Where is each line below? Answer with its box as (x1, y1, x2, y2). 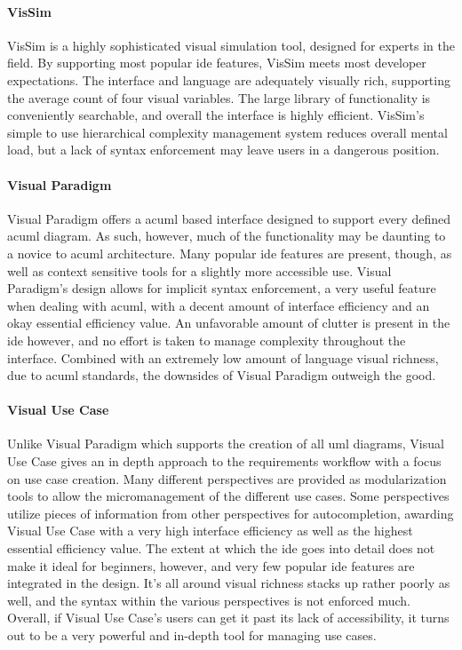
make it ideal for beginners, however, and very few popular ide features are (7, 556, 415, 575)
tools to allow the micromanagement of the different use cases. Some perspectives (7, 487, 450, 505)
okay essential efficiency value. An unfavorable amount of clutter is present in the (7, 313, 450, 332)
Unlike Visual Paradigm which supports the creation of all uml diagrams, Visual (7, 434, 444, 453)
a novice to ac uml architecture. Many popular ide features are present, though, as (7, 243, 452, 262)
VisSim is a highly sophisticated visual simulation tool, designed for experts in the (7, 36, 455, 54)
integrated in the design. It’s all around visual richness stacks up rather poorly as (7, 574, 450, 592)
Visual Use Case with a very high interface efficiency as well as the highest (7, 521, 413, 540)
